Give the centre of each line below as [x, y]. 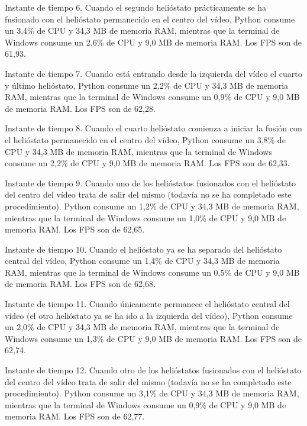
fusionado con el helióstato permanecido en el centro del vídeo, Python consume [150, 19]
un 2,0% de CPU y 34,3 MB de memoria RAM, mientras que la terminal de [142, 327]
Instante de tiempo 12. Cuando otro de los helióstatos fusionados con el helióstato [153, 370]
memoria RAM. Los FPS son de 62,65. [75, 229]
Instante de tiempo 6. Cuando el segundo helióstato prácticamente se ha [136, 7]
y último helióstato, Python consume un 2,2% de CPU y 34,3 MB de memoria [147, 85]
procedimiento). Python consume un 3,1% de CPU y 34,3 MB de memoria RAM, [152, 393]
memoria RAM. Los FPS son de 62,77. [75, 416]
